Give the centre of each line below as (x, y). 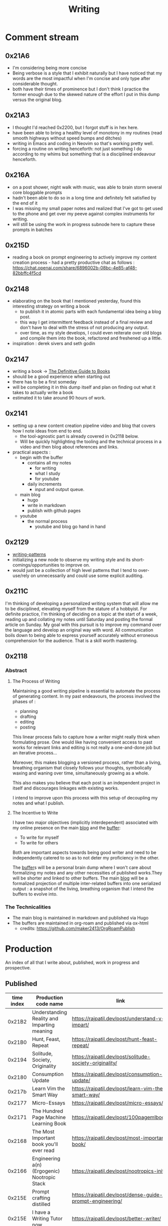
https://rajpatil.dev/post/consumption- (117, 1074)
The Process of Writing (36, 681)
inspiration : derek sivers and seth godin (54, 343)
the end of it (25, 203)
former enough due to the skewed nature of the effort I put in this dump (86, 94)
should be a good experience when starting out (61, 376)
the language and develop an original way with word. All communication (79, 630)
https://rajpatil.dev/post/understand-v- (118, 1018)
